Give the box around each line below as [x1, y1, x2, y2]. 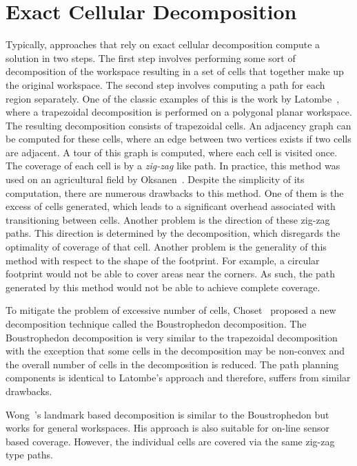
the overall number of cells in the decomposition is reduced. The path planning [6, 357, 339, 371]
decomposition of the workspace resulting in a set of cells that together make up [6, 64, 344, 78]
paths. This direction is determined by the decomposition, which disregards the [6, 226, 340, 240]
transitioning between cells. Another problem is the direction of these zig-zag [6, 212, 330, 226]
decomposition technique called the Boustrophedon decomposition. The [6, 317, 307, 330]
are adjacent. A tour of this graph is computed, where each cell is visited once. [6, 145, 338, 159]
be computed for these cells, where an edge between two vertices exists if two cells [6, 131, 351, 146]
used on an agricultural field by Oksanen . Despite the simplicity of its [6, 172, 305, 187]
